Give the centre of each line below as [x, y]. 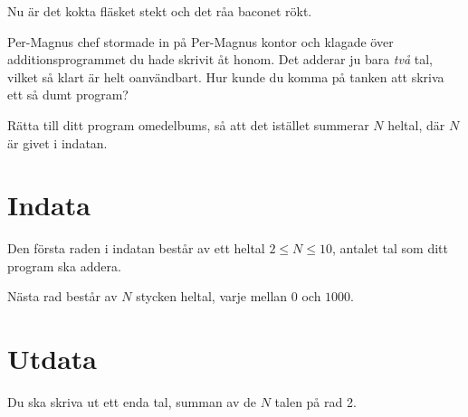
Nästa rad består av [62, 296]
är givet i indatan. [57, 142]
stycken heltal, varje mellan [212, 296]
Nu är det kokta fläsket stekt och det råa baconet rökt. [160, 11]
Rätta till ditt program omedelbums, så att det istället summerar [188, 124]
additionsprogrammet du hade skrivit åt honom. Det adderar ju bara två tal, [220, 59]
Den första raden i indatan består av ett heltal [136, 248]
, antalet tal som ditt [390, 248]
